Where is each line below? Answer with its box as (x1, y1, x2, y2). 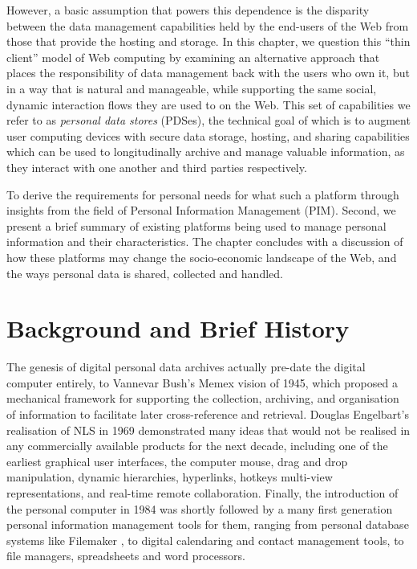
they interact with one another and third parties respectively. (6, 158, 307, 175)
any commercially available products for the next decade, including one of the (6, 437, 388, 454)
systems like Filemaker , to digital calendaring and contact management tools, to (6, 531, 404, 548)
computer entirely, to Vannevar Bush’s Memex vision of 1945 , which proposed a (6, 374, 398, 391)
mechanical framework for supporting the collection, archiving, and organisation (6, 390, 399, 407)
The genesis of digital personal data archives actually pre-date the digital (6, 358, 366, 375)
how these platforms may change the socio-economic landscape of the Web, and (6, 248, 397, 265)
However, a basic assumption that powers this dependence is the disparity (6, 2, 370, 18)
